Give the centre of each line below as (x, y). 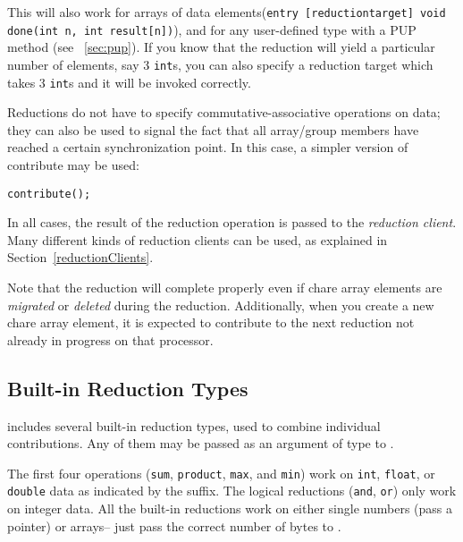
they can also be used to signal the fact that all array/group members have (213, 129)
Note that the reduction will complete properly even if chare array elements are (225, 288)
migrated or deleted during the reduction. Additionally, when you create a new (221, 305)
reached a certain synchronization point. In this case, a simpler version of (208, 147)
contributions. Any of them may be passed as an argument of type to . (201, 443)
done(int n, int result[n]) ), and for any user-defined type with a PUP (212, 29)
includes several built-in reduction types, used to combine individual (194, 425)
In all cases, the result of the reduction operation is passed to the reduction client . (232, 222)
